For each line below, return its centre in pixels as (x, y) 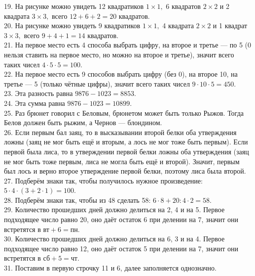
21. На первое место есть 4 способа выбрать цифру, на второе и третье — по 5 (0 (128, 45)
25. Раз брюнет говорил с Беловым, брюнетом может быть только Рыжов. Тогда (124, 113)
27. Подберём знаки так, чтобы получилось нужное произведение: (103, 180)
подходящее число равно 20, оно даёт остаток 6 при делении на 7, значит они (121, 219)
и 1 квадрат (230, 25)
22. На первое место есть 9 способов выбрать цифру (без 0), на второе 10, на (121, 74)
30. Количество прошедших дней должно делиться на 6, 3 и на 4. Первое (114, 239)
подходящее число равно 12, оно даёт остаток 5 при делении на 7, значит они (121, 248)
